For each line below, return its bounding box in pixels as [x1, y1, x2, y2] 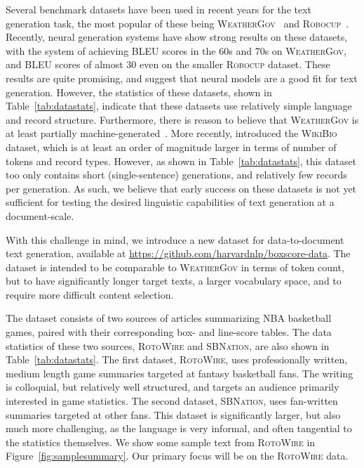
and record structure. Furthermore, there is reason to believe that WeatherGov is [6, 112, 359, 126]
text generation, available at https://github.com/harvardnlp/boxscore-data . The [6, 246, 351, 261]
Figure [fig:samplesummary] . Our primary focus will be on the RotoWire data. [6, 448, 349, 463]
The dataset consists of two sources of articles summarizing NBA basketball [6, 311, 332, 325]
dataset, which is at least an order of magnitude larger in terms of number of [6, 139, 337, 154]
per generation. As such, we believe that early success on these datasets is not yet [6, 181, 357, 195]
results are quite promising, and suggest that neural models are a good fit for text [6, 70, 358, 85]
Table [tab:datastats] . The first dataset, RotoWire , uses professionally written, [6, 352, 348, 367]
